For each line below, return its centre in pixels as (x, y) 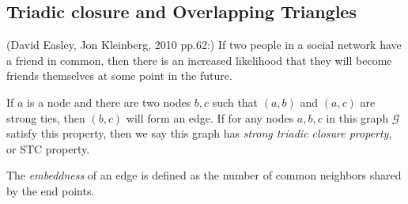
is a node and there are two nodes (109, 102)
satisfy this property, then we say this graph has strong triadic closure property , (199, 133)
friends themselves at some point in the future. (119, 76)
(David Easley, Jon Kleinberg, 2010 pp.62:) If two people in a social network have (204, 45)
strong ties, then (46, 117)
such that (235, 102)
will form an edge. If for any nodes (210, 117)
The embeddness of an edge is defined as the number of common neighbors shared (204, 175)
